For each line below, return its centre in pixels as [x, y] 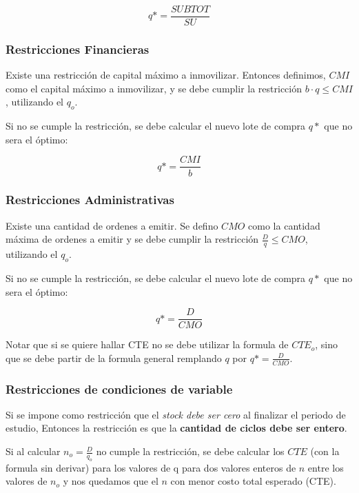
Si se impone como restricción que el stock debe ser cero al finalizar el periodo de [176, 414]
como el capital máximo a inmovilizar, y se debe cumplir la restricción [154, 88]
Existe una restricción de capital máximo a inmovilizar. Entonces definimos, [166, 75]
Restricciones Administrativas [90, 200]
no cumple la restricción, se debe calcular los [190, 451]
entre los [326, 467]
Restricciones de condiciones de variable [119, 389]
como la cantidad [284, 225]
